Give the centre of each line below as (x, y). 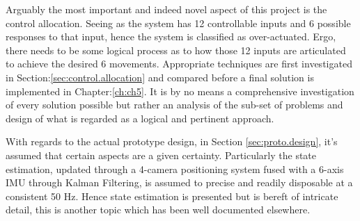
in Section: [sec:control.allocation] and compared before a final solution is (160, 77)
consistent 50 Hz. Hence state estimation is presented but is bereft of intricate (172, 196)
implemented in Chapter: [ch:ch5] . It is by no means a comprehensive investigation (180, 91)
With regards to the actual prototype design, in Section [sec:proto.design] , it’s (172, 141)
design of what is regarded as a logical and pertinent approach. (140, 118)
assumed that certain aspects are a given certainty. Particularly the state (161, 155)
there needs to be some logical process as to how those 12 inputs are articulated (176, 50)
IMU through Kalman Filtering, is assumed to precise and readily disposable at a (179, 182)
